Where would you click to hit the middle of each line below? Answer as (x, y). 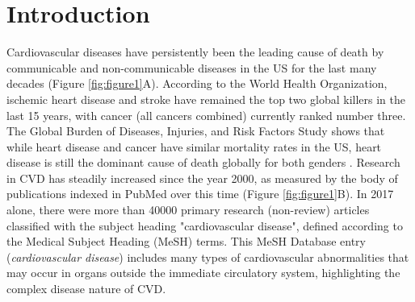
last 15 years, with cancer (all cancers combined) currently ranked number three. (206, 115)
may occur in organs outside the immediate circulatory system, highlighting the (203, 273)
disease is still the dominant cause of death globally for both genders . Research (203, 162)
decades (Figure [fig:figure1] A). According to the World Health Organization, (197, 83)
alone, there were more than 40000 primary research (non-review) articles (188, 210)
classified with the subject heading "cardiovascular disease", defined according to (205, 225)
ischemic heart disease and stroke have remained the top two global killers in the (206, 99)
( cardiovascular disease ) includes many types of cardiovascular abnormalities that (208, 256)
